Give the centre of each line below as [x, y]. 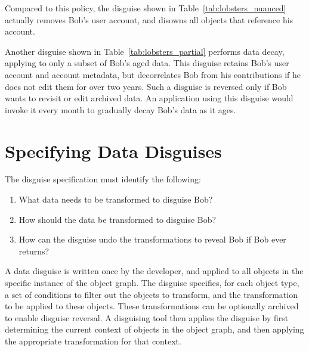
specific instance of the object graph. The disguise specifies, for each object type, [152, 283]
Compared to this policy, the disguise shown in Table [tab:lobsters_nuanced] [146, 8]
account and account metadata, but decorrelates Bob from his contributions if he [153, 74]
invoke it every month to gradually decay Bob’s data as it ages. [120, 109]
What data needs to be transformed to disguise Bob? [116, 199]
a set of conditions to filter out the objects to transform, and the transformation [151, 294]
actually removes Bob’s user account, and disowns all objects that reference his [149, 19]
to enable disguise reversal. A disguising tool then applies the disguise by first [147, 317]
